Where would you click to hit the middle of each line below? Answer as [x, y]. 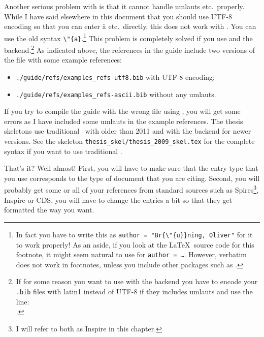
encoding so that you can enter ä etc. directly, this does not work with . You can [130, 26]
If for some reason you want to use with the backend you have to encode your [137, 281]
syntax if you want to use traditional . [63, 151]
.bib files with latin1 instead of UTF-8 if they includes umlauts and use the [134, 291]
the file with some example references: [63, 60]
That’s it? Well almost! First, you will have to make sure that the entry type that [131, 168]
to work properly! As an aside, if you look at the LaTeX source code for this [135, 244]
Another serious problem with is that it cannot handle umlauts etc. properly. [124, 6]
